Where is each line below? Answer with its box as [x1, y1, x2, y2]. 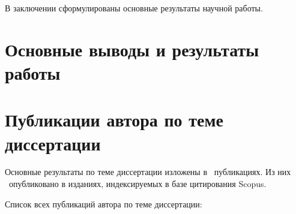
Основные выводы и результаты [5, 37, 259, 61]
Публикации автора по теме [5, 107, 224, 132]
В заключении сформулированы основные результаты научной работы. [5, 2, 263, 14]
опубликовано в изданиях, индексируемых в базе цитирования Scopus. [8, 177, 267, 190]
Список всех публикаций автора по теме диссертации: [5, 197, 202, 210]
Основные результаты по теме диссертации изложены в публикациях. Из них [5, 165, 291, 178]
